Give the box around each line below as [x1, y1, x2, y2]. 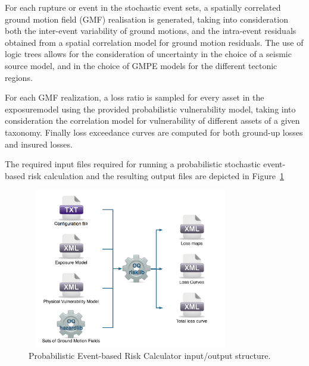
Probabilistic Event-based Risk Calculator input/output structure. [29, 349, 271, 362]
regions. [5, 71, 33, 83]
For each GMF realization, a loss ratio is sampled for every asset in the [5, 91, 264, 104]
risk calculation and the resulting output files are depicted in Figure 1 [27, 169, 284, 182]
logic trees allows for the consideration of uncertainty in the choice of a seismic [5, 48, 292, 60]
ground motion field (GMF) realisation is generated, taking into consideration [5, 12, 288, 25]
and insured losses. [5, 137, 73, 150]
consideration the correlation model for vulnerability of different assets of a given [5, 114, 300, 127]
